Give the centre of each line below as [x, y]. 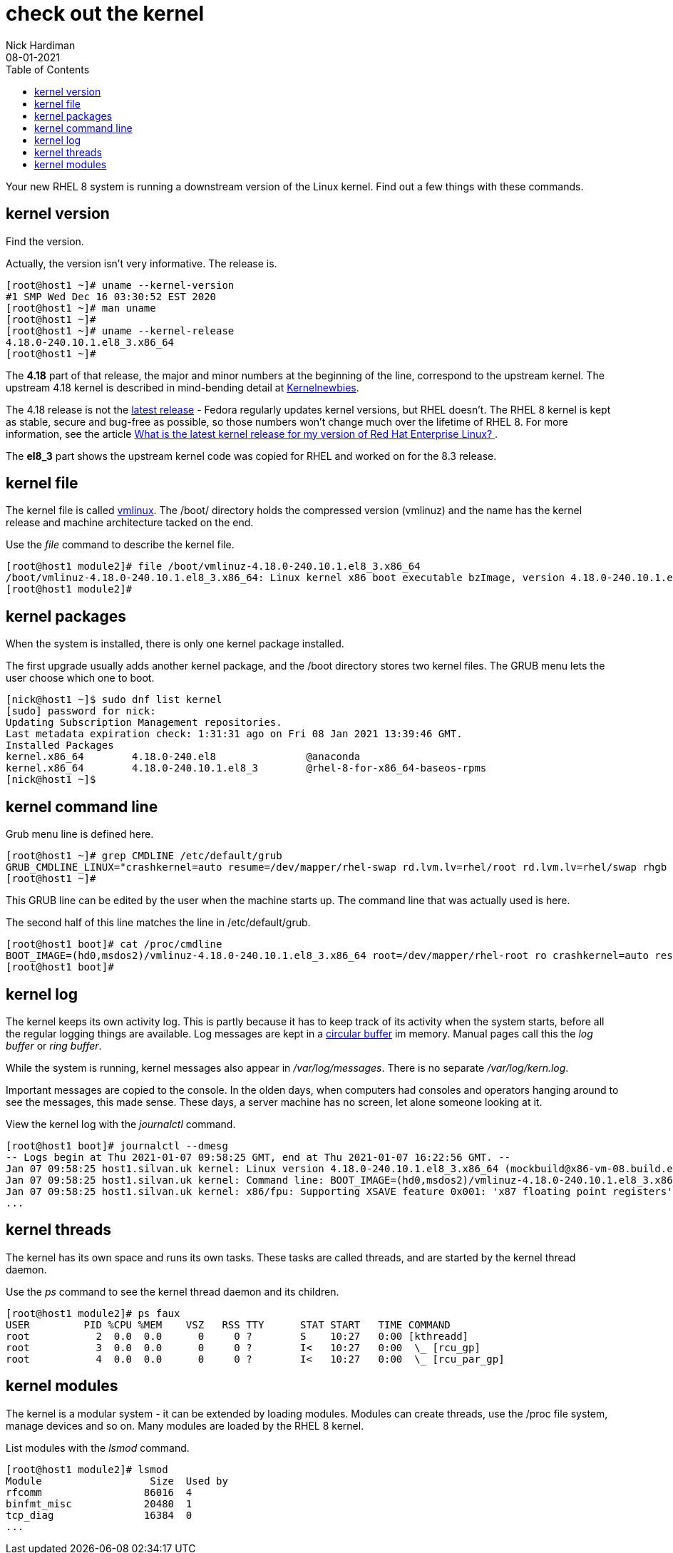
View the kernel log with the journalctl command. [121, 1124]
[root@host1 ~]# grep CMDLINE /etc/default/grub [144, 856]
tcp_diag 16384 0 [99, 1515]
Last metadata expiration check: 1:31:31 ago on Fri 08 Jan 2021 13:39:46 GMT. [234, 734]
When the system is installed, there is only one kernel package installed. [175, 644]
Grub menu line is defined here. [80, 834]
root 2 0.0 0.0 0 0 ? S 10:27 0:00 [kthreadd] [237, 1336]
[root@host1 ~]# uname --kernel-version [120, 285]
